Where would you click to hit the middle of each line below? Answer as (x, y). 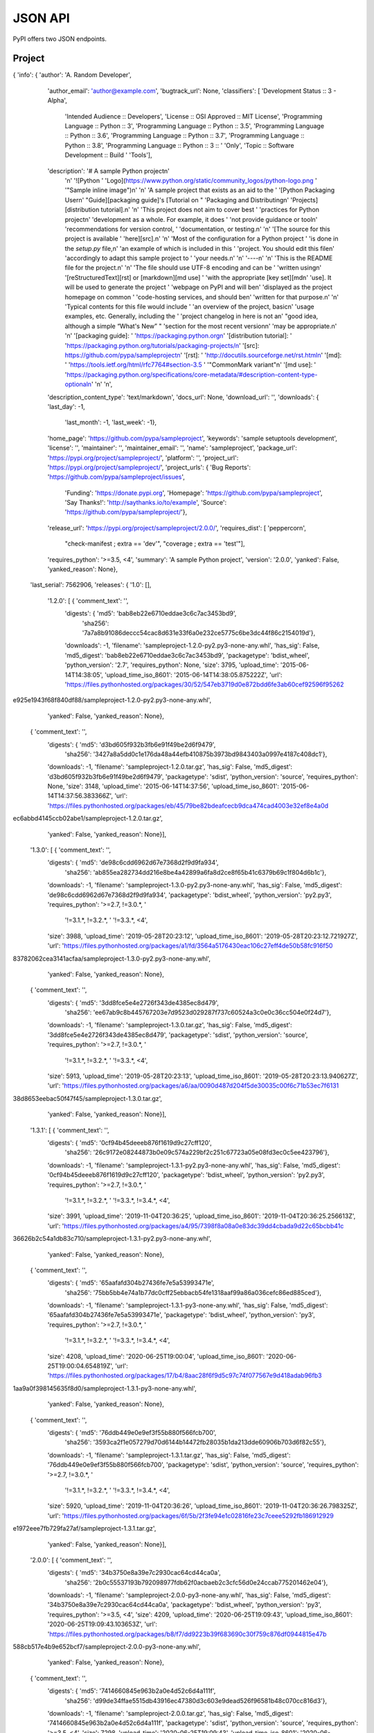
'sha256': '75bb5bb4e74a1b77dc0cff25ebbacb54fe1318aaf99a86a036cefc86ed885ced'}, (193, 1292)
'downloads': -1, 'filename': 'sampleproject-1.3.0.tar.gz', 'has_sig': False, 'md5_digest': (170, 1025)
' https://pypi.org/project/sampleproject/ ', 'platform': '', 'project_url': (143, 458)
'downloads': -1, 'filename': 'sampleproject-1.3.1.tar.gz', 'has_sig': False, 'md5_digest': (169, 1455)
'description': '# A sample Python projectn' (108, 171)
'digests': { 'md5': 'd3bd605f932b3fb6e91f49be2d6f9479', (132, 744)
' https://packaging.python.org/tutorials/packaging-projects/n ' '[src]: (162, 345)
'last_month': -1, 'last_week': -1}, (111, 422)
